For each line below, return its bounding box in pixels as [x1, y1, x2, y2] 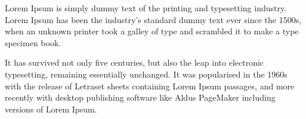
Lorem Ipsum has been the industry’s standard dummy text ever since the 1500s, [5, 13, 302, 25]
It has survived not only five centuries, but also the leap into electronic [5, 56, 264, 69]
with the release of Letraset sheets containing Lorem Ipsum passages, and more [5, 79, 295, 92]
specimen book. [5, 36, 61, 49]
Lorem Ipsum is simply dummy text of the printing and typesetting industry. [5, 2, 287, 14]
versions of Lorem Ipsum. [5, 102, 97, 115]
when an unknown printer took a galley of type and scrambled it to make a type [5, 25, 299, 37]
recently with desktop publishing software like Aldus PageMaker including [5, 91, 276, 104]
